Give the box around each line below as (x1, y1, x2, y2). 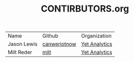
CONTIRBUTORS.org (40, 3, 129, 15)
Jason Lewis (8, 41, 38, 48)
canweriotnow (42, 41, 77, 48)
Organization (81, 32, 112, 39)
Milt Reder (8, 49, 32, 56)
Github (42, 32, 59, 39)
